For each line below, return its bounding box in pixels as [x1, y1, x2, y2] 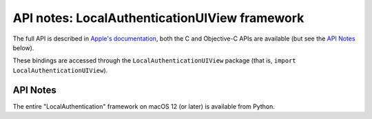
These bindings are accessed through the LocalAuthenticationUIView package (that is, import [12, 56, 296, 65]
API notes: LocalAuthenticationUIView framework [12, 10, 304, 25]
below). [12, 43, 34, 52]
